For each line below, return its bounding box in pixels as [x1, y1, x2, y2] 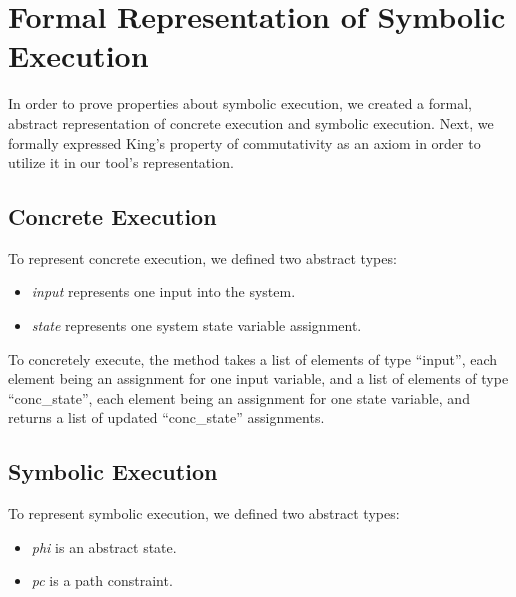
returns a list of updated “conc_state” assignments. [8, 407, 325, 428]
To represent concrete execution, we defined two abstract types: [8, 247, 397, 268]
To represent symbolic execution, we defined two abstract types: [8, 503, 400, 524]
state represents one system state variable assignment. [31, 315, 362, 336]
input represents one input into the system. [31, 281, 296, 302]
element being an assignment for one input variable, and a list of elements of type [8, 368, 509, 389]
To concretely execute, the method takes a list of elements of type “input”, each [8, 348, 498, 369]
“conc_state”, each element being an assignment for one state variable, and [8, 387, 470, 408]
